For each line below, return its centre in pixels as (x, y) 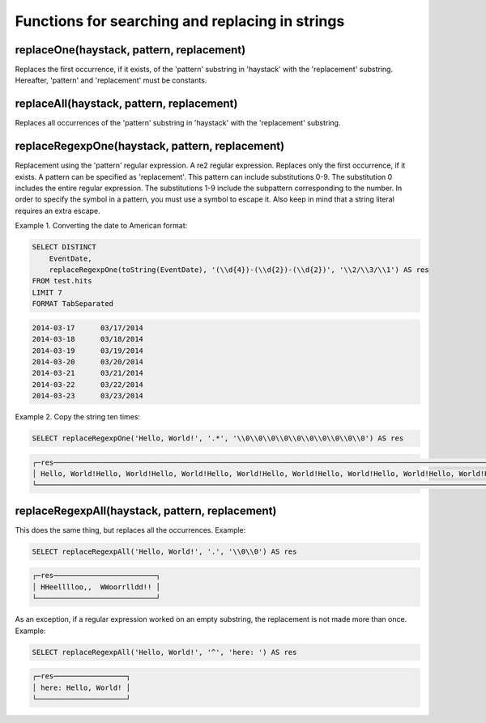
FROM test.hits (62, 281)
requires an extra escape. (58, 211)
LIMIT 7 (47, 292)
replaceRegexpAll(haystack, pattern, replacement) (146, 510)
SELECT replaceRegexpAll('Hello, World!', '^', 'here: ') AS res (164, 652)
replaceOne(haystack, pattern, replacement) (130, 50)
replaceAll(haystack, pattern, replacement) (126, 104)
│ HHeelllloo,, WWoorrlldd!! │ (96, 587)
